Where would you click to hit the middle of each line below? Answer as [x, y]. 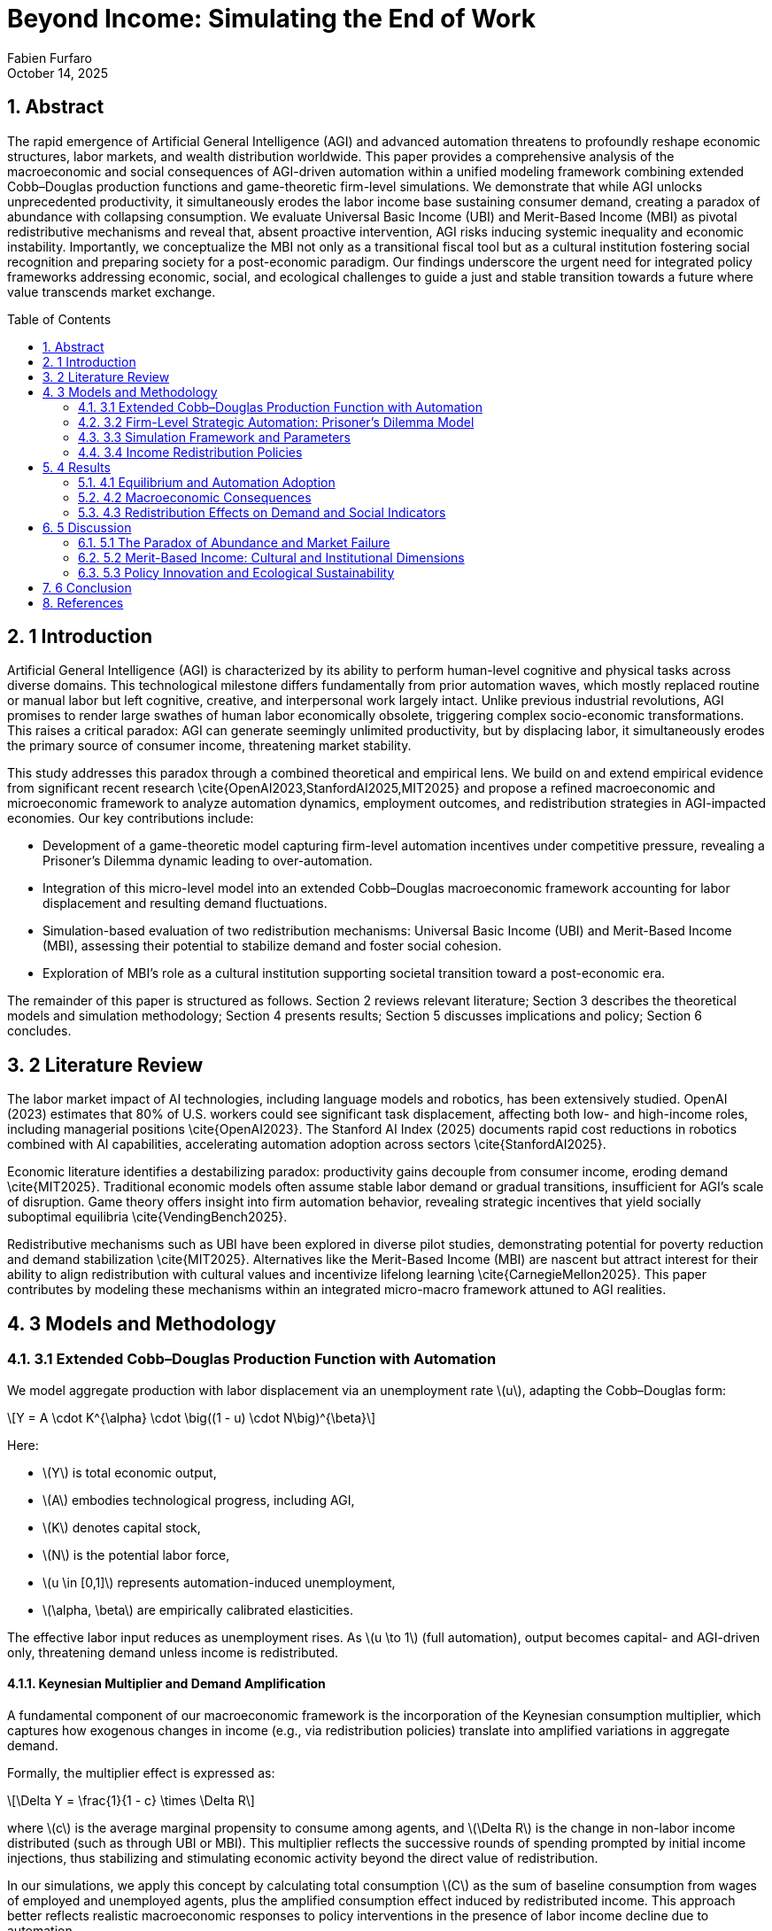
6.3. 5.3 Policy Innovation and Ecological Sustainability [236, 572]
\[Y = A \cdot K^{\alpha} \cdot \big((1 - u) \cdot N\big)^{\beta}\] [192, 1417]
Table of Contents [59, 319]
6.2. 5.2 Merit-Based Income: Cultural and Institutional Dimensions [271, 557]
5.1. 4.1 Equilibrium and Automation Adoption [207, 482]
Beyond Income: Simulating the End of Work [272, 19]
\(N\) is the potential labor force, [136, 1555]
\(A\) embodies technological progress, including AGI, [199, 1500]
